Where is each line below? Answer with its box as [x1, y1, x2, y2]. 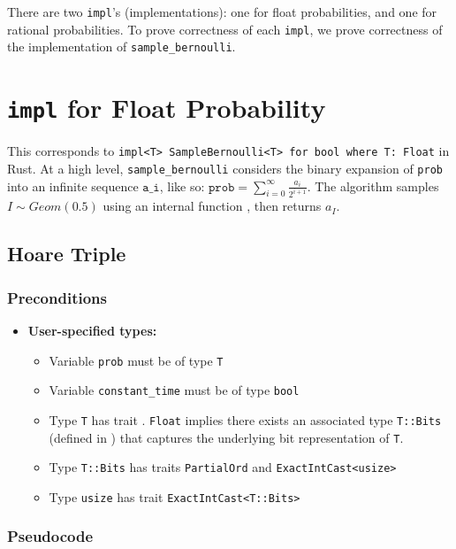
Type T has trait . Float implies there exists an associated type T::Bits [49, 410, 442, 429]
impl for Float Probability [7, 89, 326, 126]
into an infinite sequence [7, 176, 139, 195]
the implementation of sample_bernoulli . [7, 37, 236, 56]
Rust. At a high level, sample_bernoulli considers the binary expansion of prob [7, 159, 443, 177]
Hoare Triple [7, 240, 126, 267]
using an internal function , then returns [103, 197, 322, 215]
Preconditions [7, 286, 107, 308]
